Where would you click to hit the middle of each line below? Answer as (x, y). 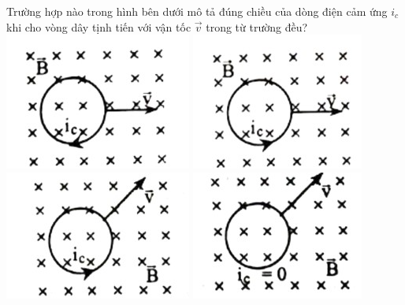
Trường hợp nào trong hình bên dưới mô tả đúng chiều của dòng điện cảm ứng (197, 11)
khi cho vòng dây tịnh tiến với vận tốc (99, 26)
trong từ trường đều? (257, 26)
